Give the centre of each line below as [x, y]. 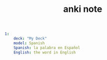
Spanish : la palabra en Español [47, 48]
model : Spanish [29, 43]
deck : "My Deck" [30, 39]
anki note [83, 9]
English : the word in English [45, 52]
